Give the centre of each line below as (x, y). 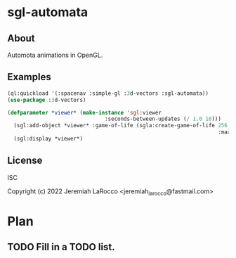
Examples (29, 77)
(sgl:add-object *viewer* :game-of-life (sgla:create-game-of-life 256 (121, 126)
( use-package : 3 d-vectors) (47, 100)
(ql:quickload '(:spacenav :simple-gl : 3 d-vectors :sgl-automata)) (108, 93)
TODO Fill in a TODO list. (61, 247)
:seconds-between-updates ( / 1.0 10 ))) (163, 119)
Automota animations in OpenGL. (55, 55)
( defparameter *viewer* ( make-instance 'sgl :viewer (84, 112)
